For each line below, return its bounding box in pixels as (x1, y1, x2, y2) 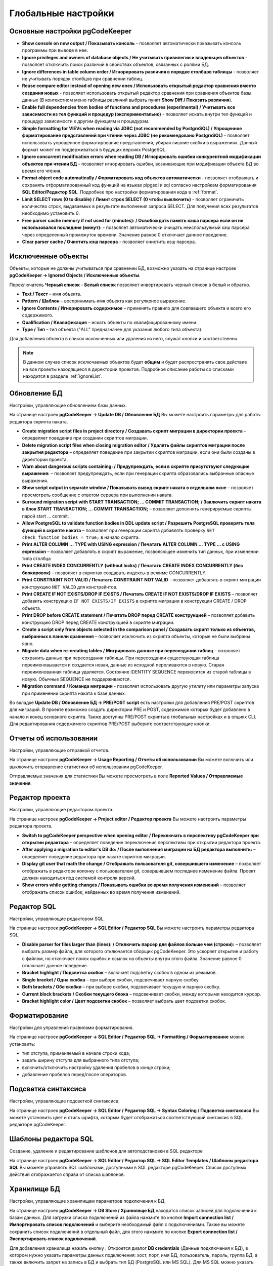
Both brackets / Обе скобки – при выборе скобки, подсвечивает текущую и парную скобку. (22, 984, 221, 990)
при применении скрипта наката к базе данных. (22, 690, 126, 696)
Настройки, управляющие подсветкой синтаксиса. (9, 1098, 120, 1104)
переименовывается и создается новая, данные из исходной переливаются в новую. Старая (22, 661, 224, 668)
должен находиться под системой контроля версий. (22, 875, 136, 881)
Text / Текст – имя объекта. (22, 291, 82, 297)
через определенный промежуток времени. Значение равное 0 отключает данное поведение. (22, 231, 228, 238)
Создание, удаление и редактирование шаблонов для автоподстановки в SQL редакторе (9, 1148, 203, 1154)
